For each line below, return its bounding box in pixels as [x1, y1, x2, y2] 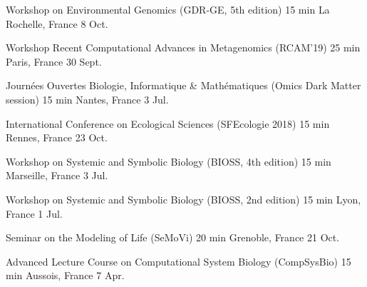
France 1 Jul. [6, 206, 63, 221]
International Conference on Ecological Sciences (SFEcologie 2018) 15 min [6, 116, 330, 131]
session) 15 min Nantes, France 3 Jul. [6, 91, 169, 106]
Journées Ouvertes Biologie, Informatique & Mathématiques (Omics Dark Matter [6, 78, 361, 93]
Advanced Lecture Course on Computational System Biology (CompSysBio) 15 [6, 253, 351, 268]
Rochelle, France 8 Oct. [6, 16, 108, 31]
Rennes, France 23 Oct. [6, 130, 108, 145]
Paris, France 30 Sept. [6, 54, 102, 69]
